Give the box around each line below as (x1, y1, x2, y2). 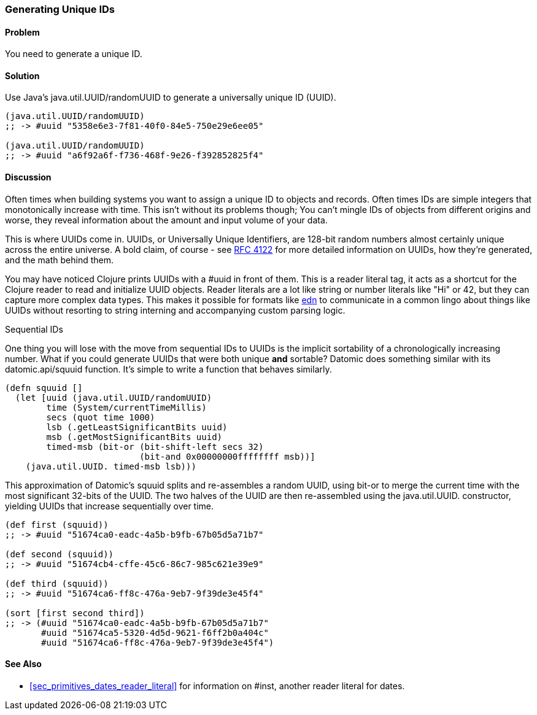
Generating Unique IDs (5, 3, 115, 15)
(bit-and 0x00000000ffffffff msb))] (139, 451, 315, 462)
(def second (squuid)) (5, 549, 114, 559)
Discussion (5, 172, 52, 183)
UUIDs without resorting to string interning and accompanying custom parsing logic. (5, 304, 346, 315)
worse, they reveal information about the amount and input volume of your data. (5, 214, 328, 225)
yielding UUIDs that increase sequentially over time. (5, 500, 214, 511)
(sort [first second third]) (5, 608, 145, 618)
